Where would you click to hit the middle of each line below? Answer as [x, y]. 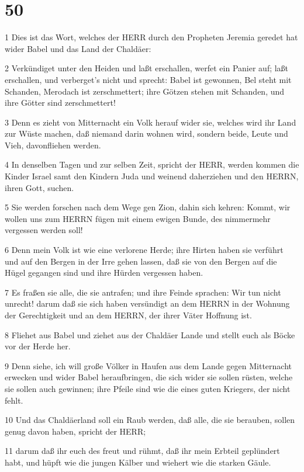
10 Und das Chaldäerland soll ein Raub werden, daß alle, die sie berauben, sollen [150, 420]
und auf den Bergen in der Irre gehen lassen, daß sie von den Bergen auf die [141, 261]
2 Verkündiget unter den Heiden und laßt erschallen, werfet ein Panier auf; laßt [147, 68]
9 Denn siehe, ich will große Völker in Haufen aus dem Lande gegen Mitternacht [148, 365]
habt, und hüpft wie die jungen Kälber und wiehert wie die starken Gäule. [138, 462]
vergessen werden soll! [44, 230]
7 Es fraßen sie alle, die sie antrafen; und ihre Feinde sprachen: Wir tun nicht [143, 292]
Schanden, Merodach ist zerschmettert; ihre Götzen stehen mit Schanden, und [145, 91]
